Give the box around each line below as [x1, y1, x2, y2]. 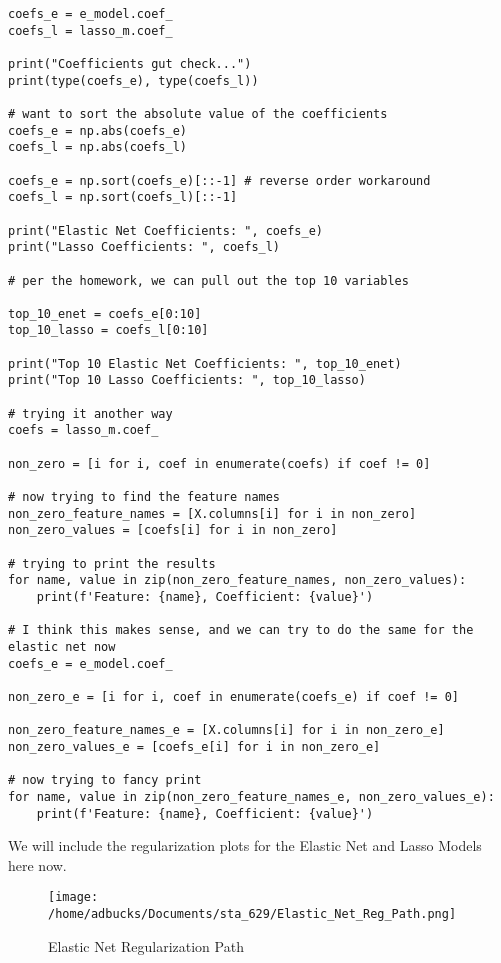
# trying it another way [8, 406, 173, 421]
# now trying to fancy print [8, 773, 202, 788]
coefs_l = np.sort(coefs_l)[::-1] [8, 190, 238, 205]
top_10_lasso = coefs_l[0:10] [8, 323, 209, 338]
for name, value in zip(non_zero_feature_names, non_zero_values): [8, 573, 467, 588]
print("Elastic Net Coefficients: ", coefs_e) [8, 223, 323, 238]
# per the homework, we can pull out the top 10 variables [8, 273, 409, 288]
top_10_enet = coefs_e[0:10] [8, 306, 202, 321]
